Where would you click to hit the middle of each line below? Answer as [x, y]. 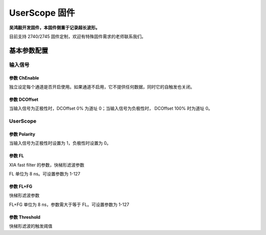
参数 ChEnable [24, 78]
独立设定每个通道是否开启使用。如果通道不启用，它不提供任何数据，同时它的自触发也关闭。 [102, 87]
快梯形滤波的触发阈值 [31, 226]
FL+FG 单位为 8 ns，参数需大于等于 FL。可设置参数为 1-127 [69, 205]
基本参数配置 [29, 50]
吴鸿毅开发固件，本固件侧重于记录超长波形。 [54, 28]
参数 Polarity [22, 134]
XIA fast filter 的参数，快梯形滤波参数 [47, 165]
